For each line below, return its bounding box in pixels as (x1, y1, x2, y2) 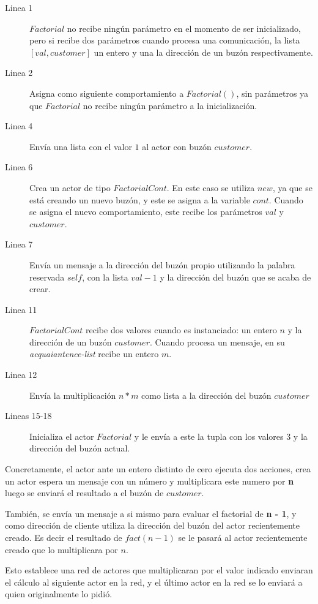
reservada (29, 270, 65, 283)
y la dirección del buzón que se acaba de (160, 270, 311, 283)
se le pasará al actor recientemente (178, 531, 308, 543)
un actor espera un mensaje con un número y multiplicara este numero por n (5, 474, 294, 487)
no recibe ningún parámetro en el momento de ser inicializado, (67, 21, 301, 34)
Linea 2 (5, 66, 33, 79)
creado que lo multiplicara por (5, 543, 118, 556)
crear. (29, 282, 51, 295)
